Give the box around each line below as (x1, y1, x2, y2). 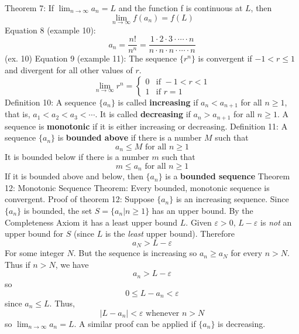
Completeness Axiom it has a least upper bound (5, 216, 178, 228)
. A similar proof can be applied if (74, 317, 196, 329)
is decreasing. (218, 317, 266, 329)
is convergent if (198, 52, 252, 64)
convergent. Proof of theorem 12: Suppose (5, 193, 154, 205)
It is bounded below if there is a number (5, 151, 149, 163)
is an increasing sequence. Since (176, 193, 289, 205)
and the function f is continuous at (118, 2, 243, 13)
